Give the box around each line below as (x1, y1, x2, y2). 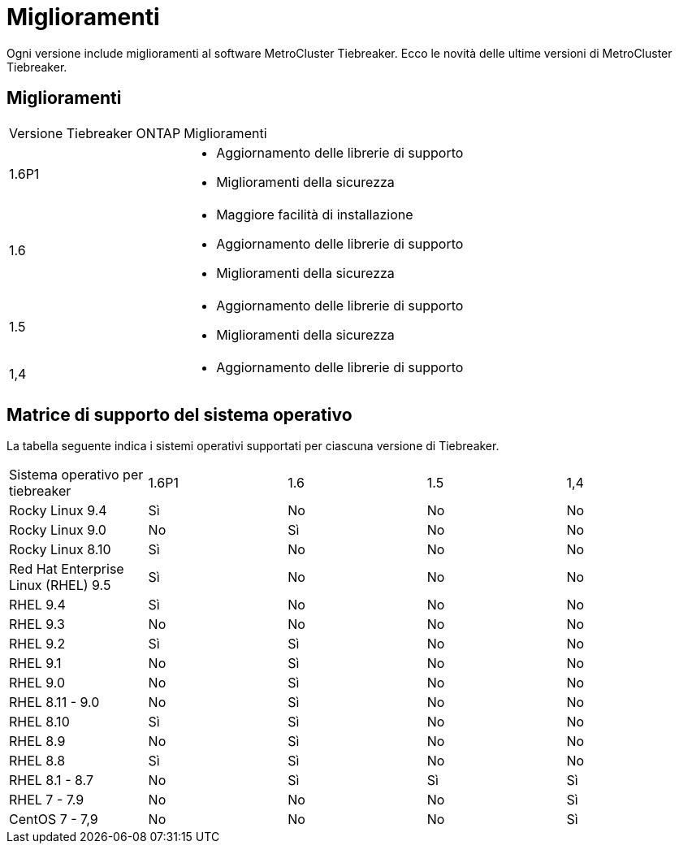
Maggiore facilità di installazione (216, 206, 413, 223)
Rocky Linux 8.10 (9, 541, 111, 558)
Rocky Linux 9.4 (9, 502, 107, 519)
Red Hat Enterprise (9, 561, 124, 578)
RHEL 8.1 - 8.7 (9, 772, 93, 789)
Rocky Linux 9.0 (9, 522, 106, 539)
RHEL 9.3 (9, 616, 65, 633)
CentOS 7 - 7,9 (9, 811, 98, 828)
